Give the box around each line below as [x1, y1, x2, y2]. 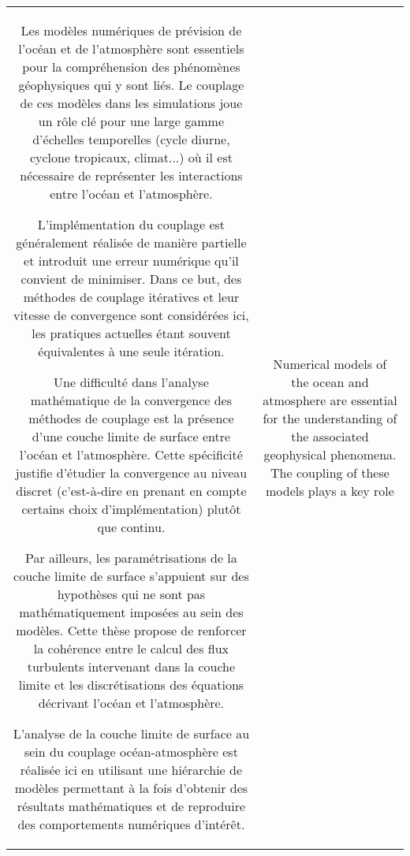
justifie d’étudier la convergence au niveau [15, 463, 248, 482]
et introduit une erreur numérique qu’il [24, 251, 239, 270]
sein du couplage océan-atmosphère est [24, 742, 238, 761]
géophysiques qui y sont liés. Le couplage [18, 76, 244, 94]
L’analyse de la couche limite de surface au [13, 724, 250, 742]
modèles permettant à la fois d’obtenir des [14, 779, 248, 797]
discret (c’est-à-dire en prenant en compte [16, 482, 247, 500]
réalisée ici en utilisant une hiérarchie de [20, 761, 243, 779]
